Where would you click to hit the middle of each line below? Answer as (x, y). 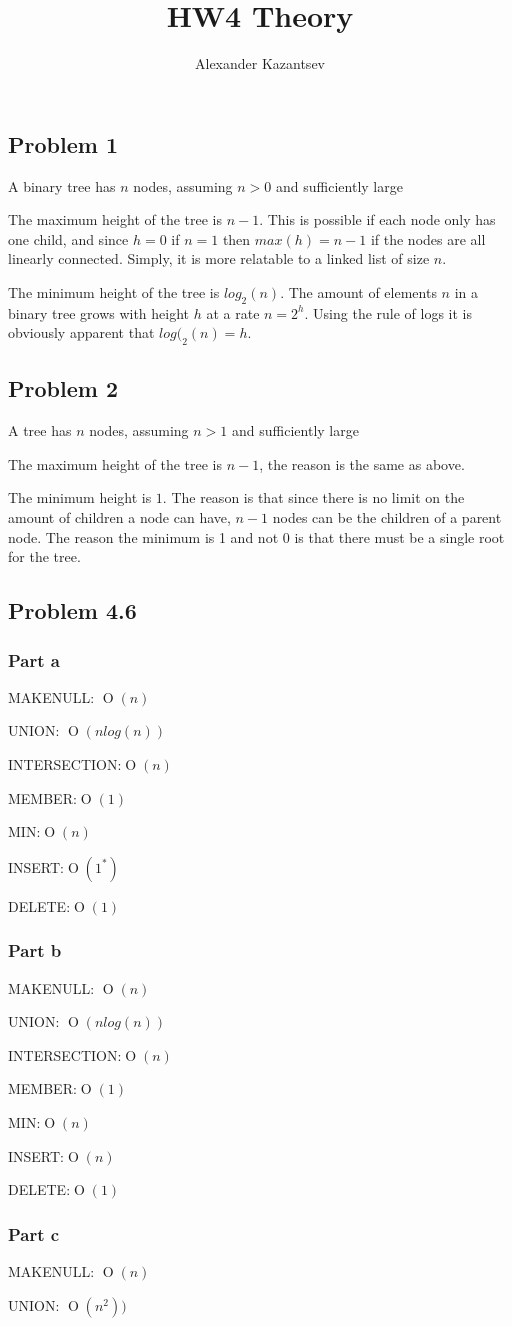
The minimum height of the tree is (114, 291)
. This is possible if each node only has (377, 219)
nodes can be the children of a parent (387, 517)
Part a (34, 659)
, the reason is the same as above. (362, 463)
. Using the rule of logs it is (388, 312)
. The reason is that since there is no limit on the (313, 497)
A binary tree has (62, 185)
